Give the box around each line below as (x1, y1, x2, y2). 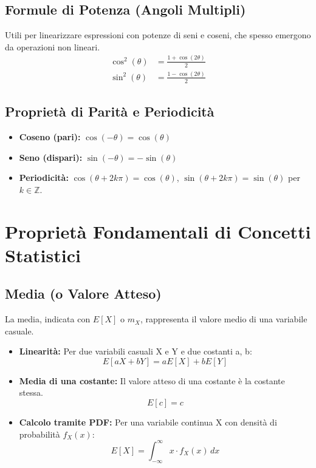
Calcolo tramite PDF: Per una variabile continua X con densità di (19, 416, 277, 429)
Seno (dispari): (19, 151, 83, 163)
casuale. (5, 324, 34, 337)
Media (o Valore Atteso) (5, 284, 162, 303)
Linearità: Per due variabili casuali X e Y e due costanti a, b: (19, 345, 252, 358)
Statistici (5, 242, 81, 267)
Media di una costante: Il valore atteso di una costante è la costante (19, 374, 285, 387)
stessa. (19, 386, 43, 399)
